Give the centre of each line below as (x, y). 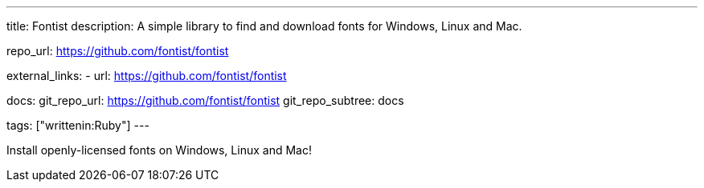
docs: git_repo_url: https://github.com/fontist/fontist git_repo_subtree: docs (205, 100)
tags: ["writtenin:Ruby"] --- (78, 125)
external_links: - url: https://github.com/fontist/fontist (147, 76)
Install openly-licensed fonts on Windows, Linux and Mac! (159, 150)
